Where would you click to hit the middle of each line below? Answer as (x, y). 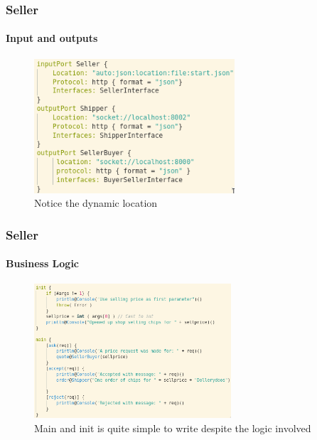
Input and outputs (52, 38)
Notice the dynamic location (96, 203)
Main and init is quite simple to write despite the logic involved (173, 428)
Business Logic (43, 263)
